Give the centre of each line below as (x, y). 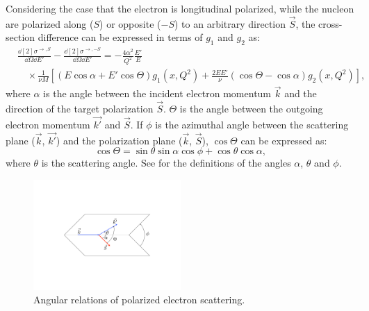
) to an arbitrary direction (230, 23)
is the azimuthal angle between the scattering (252, 124)
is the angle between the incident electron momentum (157, 93)
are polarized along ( (50, 23)
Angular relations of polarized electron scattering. (139, 300)
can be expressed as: (284, 140)
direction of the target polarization (80, 109)
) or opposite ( (130, 23)
